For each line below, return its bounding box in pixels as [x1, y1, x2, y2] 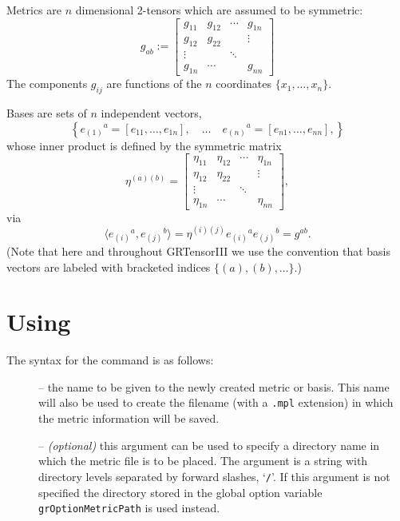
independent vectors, [101, 104, 202, 121]
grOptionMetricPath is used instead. [38, 499, 220, 516]
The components [6, 75, 88, 92]
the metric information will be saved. [38, 410, 220, 427]
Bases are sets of [6, 104, 87, 121]
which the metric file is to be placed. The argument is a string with [38, 452, 368, 469]
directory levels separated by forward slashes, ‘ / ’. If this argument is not [38, 467, 390, 484]
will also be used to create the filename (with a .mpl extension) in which [38, 394, 394, 411]
